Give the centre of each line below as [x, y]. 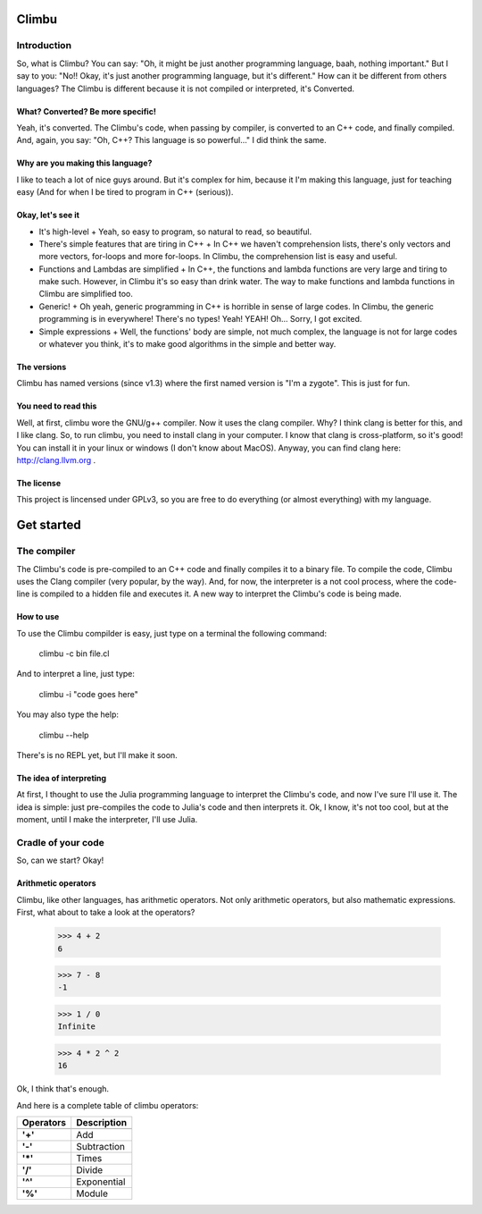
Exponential [101, 1182]
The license [39, 483]
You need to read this [57, 406]
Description [102, 1123]
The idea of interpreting [62, 779]
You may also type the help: [68, 714]
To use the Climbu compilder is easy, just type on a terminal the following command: [172, 633]
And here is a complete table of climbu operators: [108, 1105]
